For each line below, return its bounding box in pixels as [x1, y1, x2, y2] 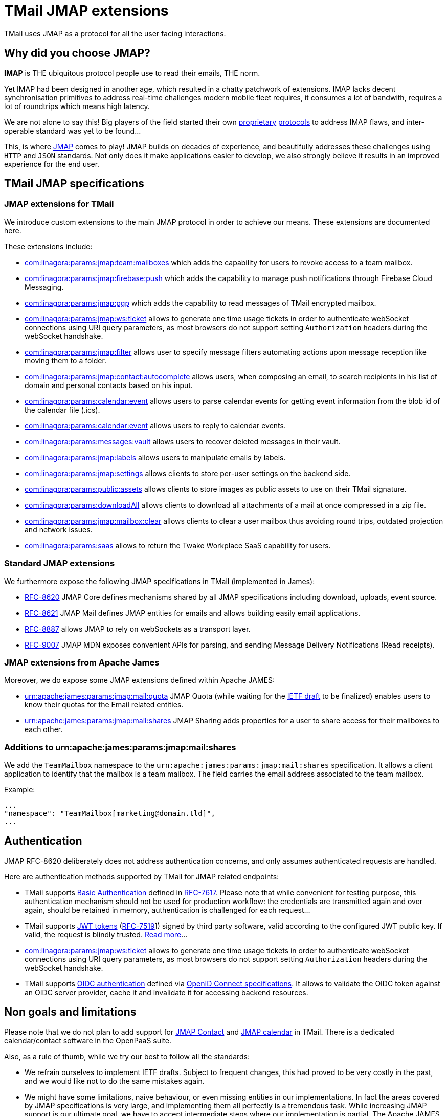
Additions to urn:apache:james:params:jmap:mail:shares [4, 742, 236, 753]
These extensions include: [4, 242, 93, 251]
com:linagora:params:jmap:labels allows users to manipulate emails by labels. [25, 453, 286, 462]
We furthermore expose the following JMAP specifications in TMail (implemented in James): [4, 576, 315, 586]
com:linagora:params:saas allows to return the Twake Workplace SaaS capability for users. [25, 541, 331, 550]
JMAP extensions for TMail [4, 199, 114, 209]
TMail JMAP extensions [4, 2, 169, 19]
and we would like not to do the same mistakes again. [25, 1076, 205, 1085]
